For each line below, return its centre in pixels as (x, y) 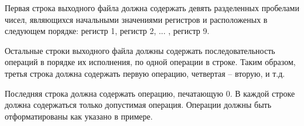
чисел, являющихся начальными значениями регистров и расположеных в (136, 19)
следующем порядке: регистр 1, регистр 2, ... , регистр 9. (107, 31)
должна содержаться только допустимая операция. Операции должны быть (138, 105)
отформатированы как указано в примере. (79, 116)
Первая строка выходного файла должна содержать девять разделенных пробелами (152, 8)
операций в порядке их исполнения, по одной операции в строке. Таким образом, (150, 62)
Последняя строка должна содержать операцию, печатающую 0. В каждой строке (150, 93)
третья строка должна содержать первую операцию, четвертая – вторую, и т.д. (145, 73)
